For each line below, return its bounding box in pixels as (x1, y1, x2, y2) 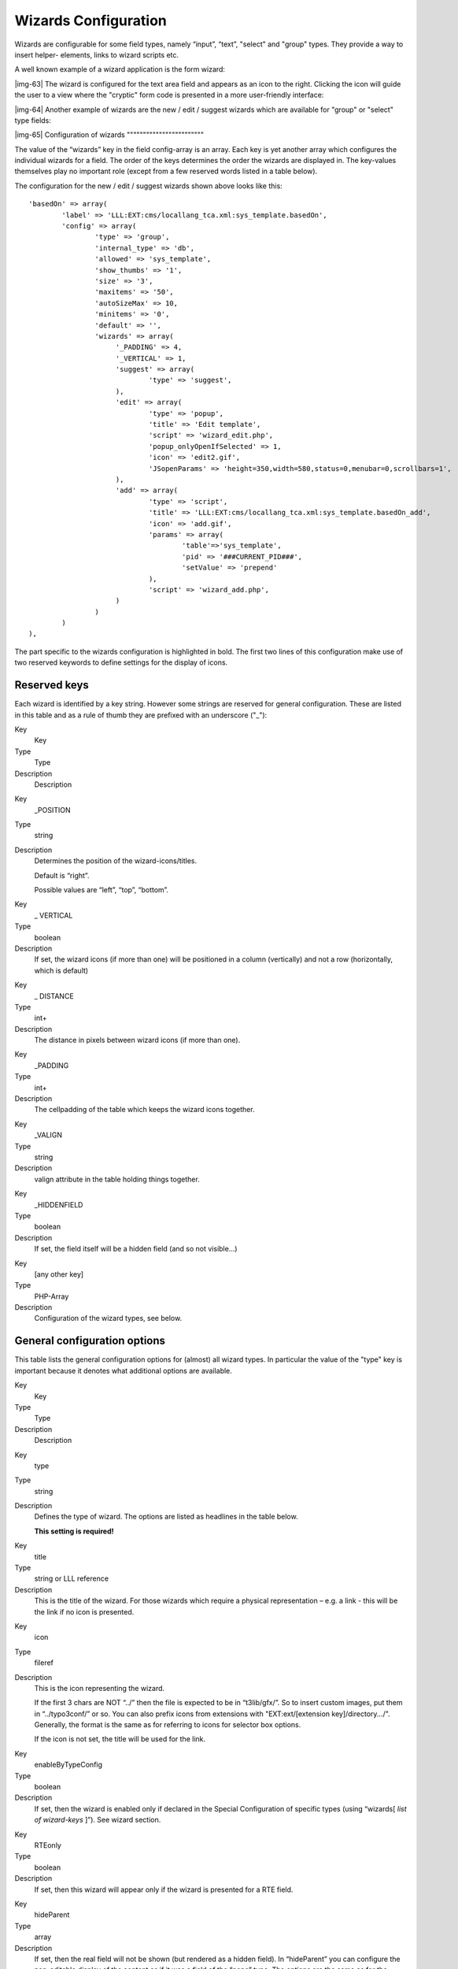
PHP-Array (34, 1292, 69, 1301)
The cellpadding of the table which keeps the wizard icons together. (34, 1105, 255, 1114)
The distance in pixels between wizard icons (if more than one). (34, 1036, 241, 1045)
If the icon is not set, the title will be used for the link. (34, 1734, 206, 1744)
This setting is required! (34, 1526, 114, 1536)
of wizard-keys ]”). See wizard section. (34, 1815, 161, 1825)
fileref (34, 1658, 54, 1667)
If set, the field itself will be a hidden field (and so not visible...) (34, 1244, 238, 1254)
